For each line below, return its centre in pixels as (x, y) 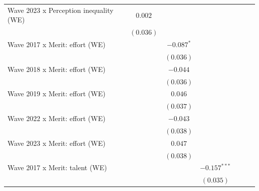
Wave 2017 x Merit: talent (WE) (57, 167)
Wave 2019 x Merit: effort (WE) (57, 94)
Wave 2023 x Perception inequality (61, 10)
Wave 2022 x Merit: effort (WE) (57, 118)
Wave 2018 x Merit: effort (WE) (57, 69)
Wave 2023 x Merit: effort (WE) (57, 143)
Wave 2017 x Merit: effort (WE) (57, 44)
